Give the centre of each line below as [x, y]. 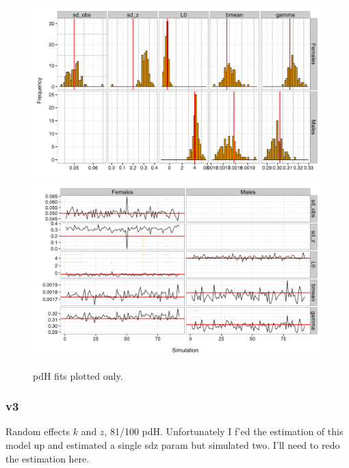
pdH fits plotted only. [78, 375]
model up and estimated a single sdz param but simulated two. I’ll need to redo [173, 445]
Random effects [38, 431]
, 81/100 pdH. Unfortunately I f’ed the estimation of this [224, 431]
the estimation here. [48, 458]
